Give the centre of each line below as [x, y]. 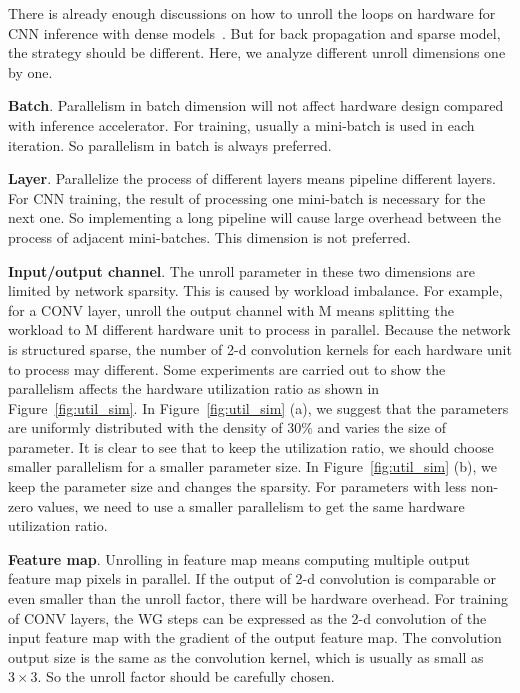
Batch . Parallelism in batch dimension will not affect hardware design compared [256, 105]
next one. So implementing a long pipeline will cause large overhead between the [254, 217]
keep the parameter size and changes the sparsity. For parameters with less [237, 486]
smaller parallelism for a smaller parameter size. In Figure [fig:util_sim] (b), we [252, 466]
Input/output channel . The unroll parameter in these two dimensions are [242, 270]
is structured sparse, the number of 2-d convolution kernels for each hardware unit [260, 348]
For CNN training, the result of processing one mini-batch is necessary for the [247, 197]
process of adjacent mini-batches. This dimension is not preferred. [209, 236]
